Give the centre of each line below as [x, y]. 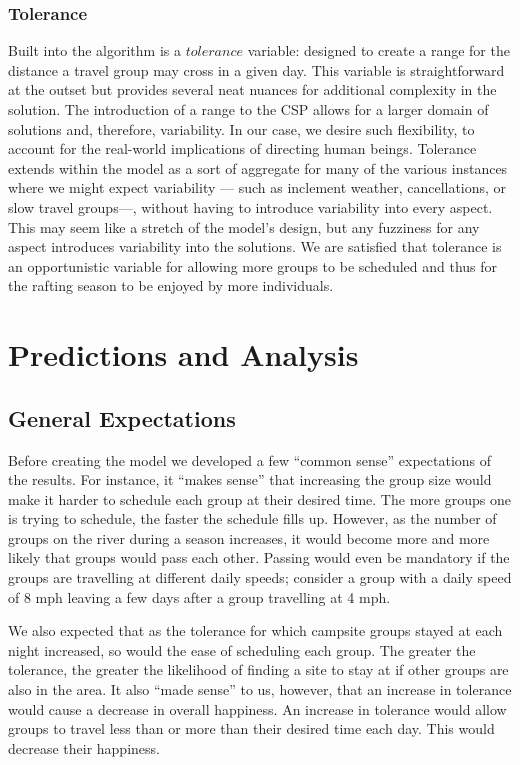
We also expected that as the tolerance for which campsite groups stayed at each [255, 630]
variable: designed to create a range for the [378, 50]
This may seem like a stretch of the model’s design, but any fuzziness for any [244, 226]
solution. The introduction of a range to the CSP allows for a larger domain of [248, 109]
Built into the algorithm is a [94, 50]
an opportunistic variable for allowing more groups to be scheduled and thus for [253, 265]
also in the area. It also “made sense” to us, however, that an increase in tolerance [260, 689]
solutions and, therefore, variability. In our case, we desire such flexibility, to [241, 128]
